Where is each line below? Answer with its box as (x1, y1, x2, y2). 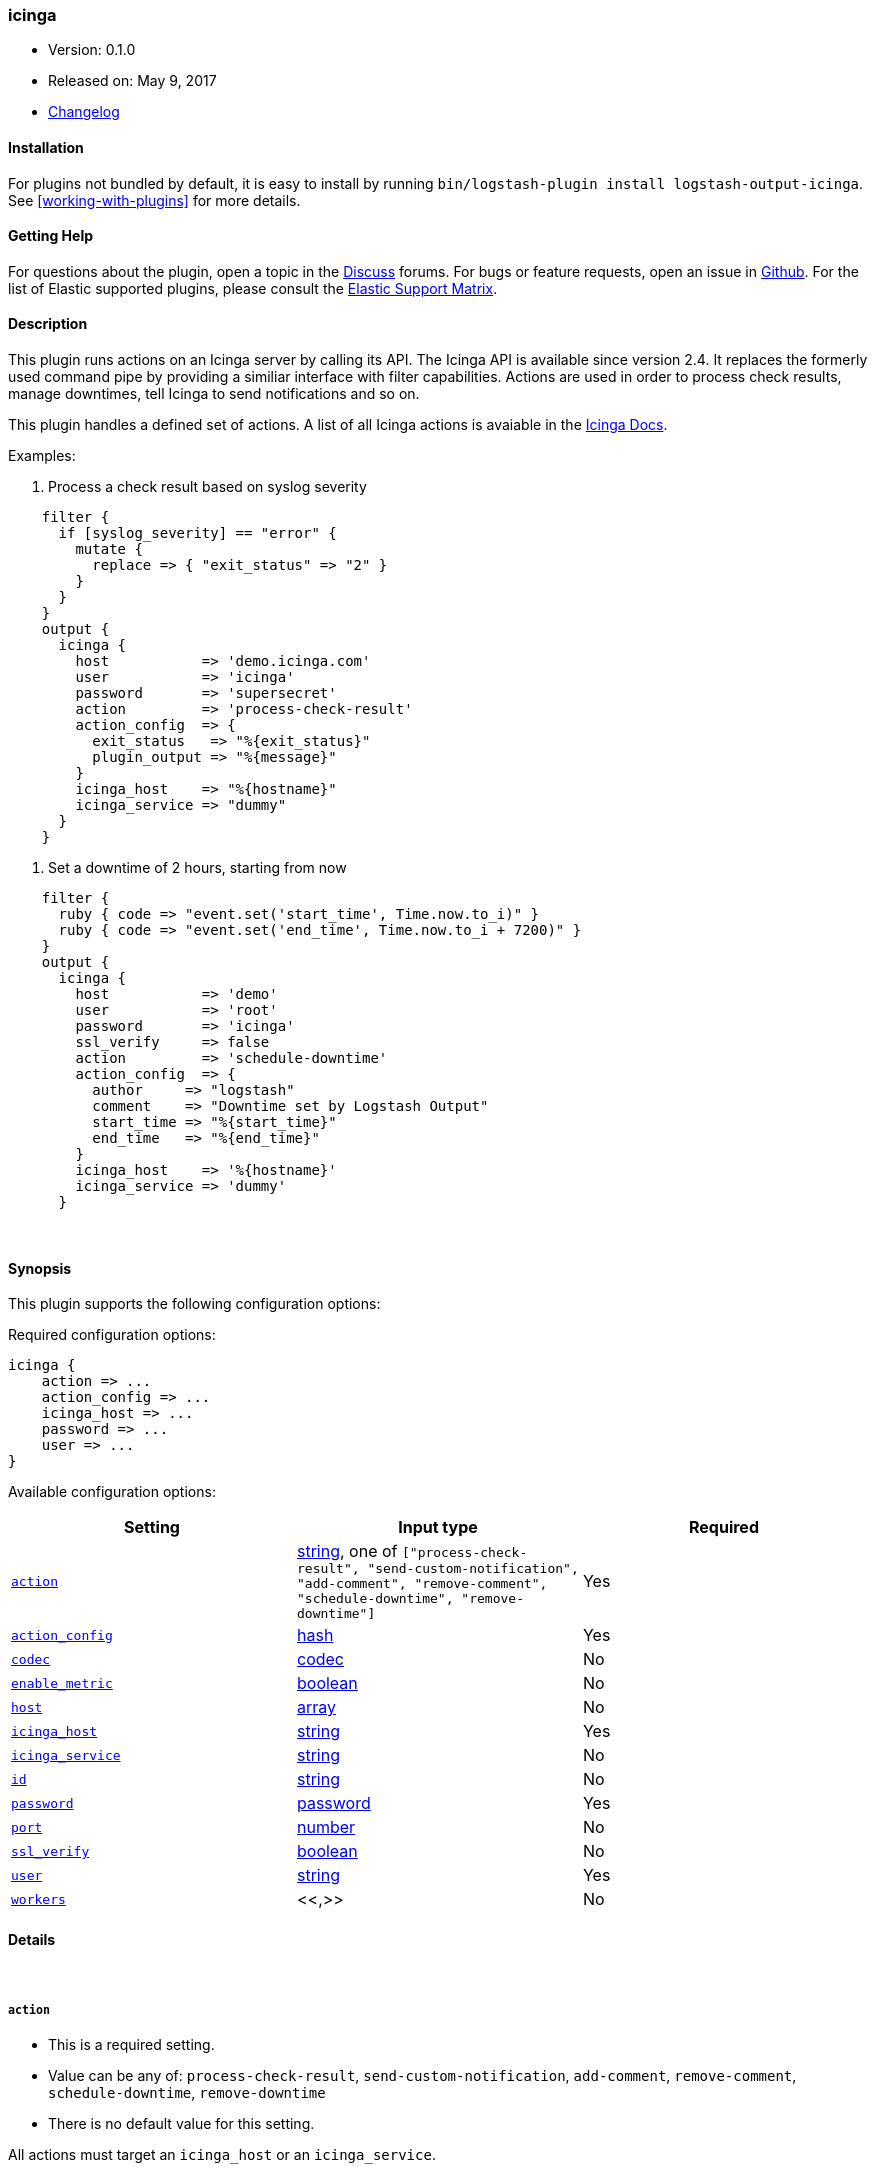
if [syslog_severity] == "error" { (58, 525, 337, 542)
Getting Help (8, 227, 94, 245)
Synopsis (8, 1259, 72, 1277)
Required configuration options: (8, 1326, 216, 1344)
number (296, 1817, 356, 1838)
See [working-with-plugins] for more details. (8, 191, 301, 209)
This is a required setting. (48, 2036, 215, 2054)
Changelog (48, 103, 120, 121)
